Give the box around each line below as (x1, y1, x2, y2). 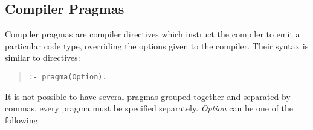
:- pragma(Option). (28, 72, 107, 81)
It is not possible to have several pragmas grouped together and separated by (5, 90, 291, 102)
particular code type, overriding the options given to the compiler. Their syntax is (5, 39, 309, 52)
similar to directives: (5, 51, 80, 64)
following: (5, 113, 40, 126)
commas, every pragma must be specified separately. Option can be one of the (5, 102, 294, 114)
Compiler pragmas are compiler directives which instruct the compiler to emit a (5, 28, 300, 40)
